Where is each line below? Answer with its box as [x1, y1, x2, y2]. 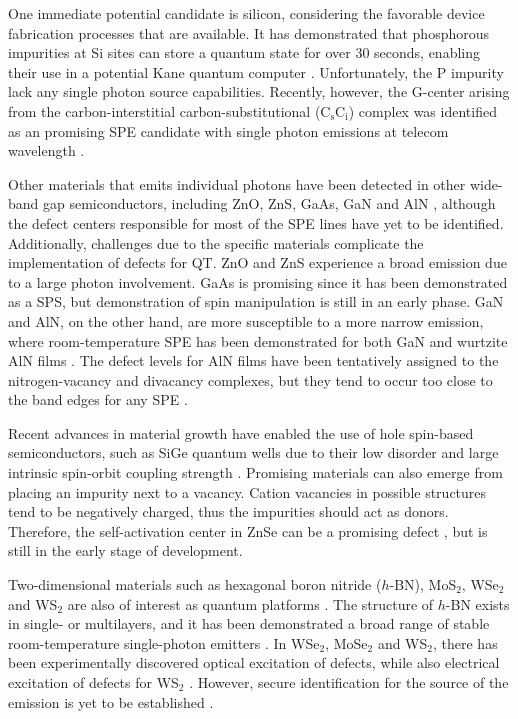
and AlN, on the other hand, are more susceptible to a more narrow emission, [8, 310, 484, 331]
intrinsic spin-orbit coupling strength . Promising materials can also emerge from [8, 462, 503, 483]
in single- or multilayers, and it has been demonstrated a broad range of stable [8, 613, 490, 634]
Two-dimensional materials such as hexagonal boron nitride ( [8, 574, 382, 595]
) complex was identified [348, 100, 497, 121]
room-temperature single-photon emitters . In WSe [8, 632, 320, 653]
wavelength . [8, 140, 85, 161]
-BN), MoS [389, 574, 457, 595]
